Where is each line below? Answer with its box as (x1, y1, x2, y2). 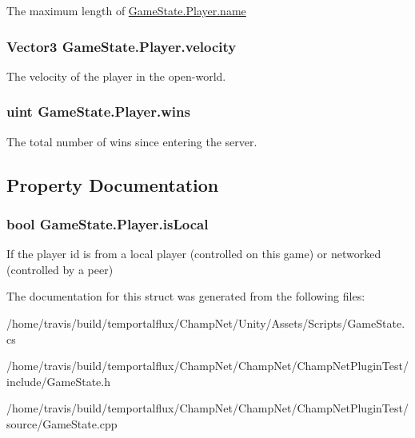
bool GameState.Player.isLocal (6, 213, 209, 233)
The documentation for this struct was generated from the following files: (6, 288, 365, 305)
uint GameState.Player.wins (6, 102, 190, 121)
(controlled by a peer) (6, 261, 114, 277)
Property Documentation (6, 172, 219, 197)
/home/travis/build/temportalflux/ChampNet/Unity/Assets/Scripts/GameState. (6, 315, 405, 331)
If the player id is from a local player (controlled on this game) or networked (6, 245, 381, 262)
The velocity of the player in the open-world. (6, 67, 226, 84)
